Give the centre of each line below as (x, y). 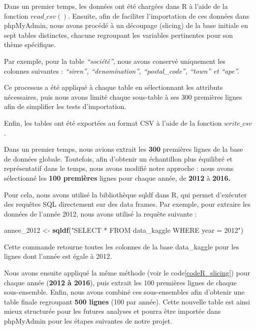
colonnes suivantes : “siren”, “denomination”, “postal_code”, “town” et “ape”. (122, 70)
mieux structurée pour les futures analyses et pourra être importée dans (112, 311)
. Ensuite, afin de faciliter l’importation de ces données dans (159, 15)
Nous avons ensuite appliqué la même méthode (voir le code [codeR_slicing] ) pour (127, 273)
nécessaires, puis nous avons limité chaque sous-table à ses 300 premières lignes (123, 96)
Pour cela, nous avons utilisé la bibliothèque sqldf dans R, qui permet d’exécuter (126, 194)
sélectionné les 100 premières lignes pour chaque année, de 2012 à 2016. (117, 178)
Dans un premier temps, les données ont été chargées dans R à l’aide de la (116, 6)
